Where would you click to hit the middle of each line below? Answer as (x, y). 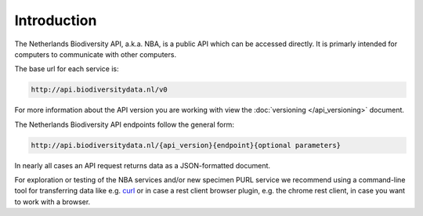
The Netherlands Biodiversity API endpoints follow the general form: (125, 124)
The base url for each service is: (67, 69)
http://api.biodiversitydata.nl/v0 (99, 90)
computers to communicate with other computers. (95, 54)
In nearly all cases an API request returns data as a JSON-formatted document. (142, 165)
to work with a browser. (52, 202)
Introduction (56, 20)
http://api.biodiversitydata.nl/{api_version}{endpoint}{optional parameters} (186, 145)
